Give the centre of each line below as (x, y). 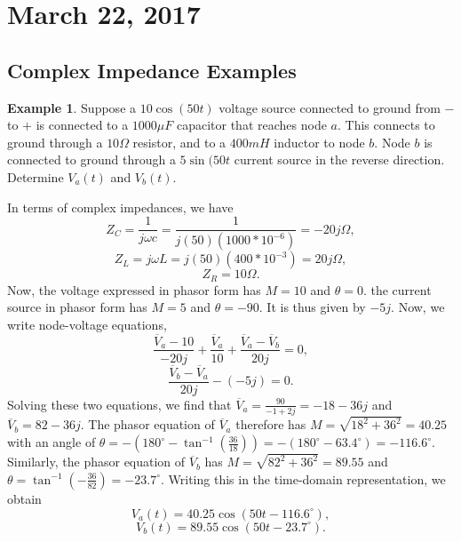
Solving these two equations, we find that (119, 404)
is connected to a (82, 125)
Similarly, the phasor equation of (96, 462)
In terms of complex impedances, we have (120, 207)
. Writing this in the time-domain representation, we (303, 478)
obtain (24, 498)
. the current (397, 289)
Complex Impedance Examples (152, 70)
